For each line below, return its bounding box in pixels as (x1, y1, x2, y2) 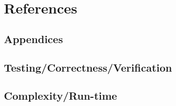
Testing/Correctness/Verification (4, 60, 172, 75)
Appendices (4, 31, 63, 46)
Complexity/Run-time (4, 88, 117, 103)
